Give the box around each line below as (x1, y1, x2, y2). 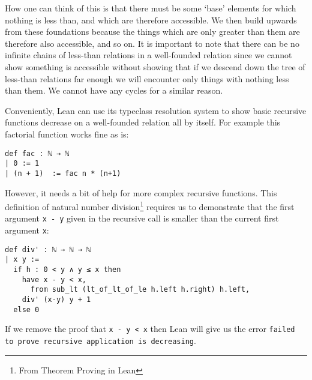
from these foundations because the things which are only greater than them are (5, 25, 300, 38)
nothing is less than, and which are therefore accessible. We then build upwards (5, 13, 297, 26)
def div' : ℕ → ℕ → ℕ (5, 245, 91, 254)
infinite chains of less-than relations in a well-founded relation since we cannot (5, 49, 292, 61)
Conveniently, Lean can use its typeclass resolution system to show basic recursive (5, 104, 307, 116)
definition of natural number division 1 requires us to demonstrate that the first (5, 199, 295, 213)
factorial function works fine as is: (5, 127, 129, 140)
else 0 (13, 305, 40, 314)
